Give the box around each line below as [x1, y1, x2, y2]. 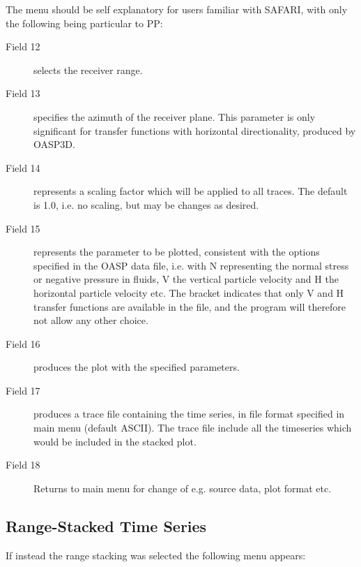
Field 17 [6, 383, 40, 397]
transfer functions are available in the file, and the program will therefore [33, 299, 346, 314]
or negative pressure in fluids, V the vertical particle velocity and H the [33, 272, 339, 286]
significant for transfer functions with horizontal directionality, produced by [33, 123, 356, 138]
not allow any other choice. [33, 313, 148, 327]
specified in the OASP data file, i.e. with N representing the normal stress [33, 258, 349, 272]
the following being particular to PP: [6, 15, 163, 30]
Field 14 [6, 160, 40, 175]
